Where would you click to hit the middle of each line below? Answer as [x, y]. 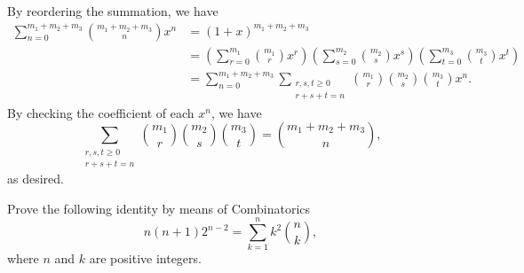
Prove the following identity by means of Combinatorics [159, 208]
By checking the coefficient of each [101, 112]
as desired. [36, 179]
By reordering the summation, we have [113, 11]
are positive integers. [145, 258]
